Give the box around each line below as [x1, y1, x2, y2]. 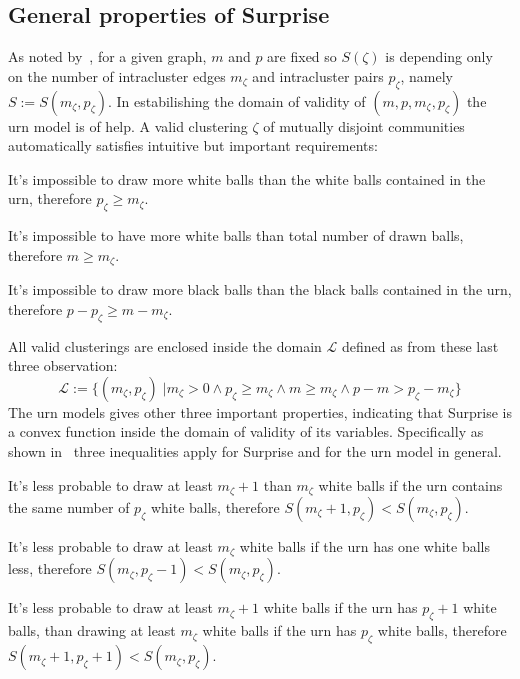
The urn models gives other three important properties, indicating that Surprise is [8, 401, 512, 422]
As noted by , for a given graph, [8, 46, 207, 67]
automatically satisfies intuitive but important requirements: [8, 135, 378, 156]
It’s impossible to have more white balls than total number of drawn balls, [8, 225, 464, 246]
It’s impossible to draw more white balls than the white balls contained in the [8, 168, 486, 189]
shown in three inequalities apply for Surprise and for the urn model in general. [8, 440, 502, 461]
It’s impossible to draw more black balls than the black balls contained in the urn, [8, 279, 512, 300]
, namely [400, 65, 453, 86]
